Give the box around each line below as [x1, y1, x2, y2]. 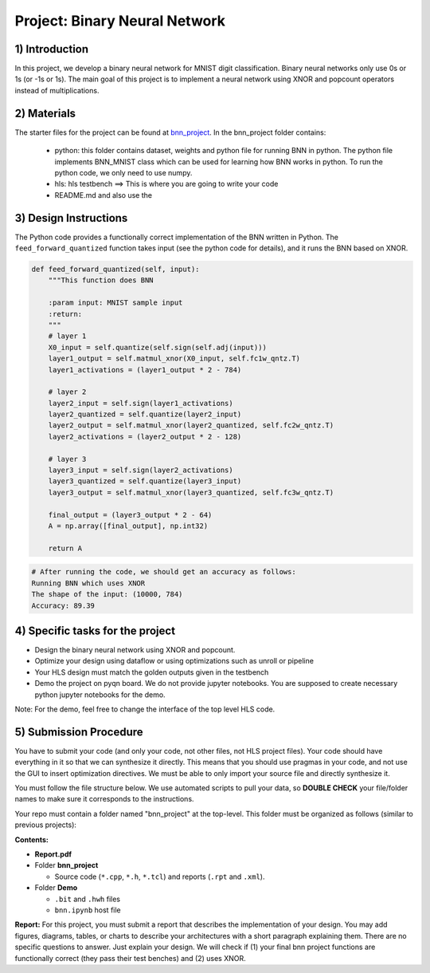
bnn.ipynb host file [54, 905, 121, 915]
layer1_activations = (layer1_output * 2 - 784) [48, 365, 242, 374]
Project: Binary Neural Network [14, 12, 226, 30]
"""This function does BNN [48, 276, 154, 285]
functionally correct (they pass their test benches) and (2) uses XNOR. [14, 953, 246, 963]
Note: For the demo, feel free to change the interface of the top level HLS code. [14, 704, 276, 714]
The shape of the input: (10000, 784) [31, 590, 183, 599]
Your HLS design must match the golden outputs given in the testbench [34, 667, 269, 677]
